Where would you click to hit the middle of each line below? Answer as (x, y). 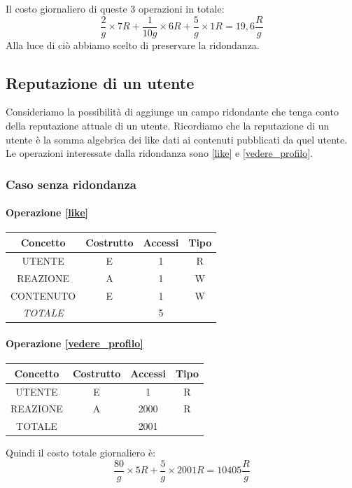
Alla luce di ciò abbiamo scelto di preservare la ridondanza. (133, 44)
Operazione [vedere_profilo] (75, 343)
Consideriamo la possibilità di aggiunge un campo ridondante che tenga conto (172, 112)
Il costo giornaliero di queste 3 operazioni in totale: (115, 8)
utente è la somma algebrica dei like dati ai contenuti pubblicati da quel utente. (177, 139)
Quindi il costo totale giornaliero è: (81, 453)
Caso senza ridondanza (71, 184)
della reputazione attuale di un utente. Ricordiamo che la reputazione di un (168, 126)
